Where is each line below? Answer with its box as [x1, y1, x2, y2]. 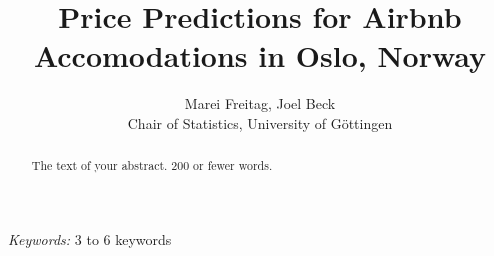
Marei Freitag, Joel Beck [184, 93, 336, 114]
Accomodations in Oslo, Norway [33, 35, 487, 76]
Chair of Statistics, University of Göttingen [127, 112, 393, 133]
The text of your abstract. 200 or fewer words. [31, 157, 273, 174]
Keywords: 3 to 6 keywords [8, 228, 172, 249]
